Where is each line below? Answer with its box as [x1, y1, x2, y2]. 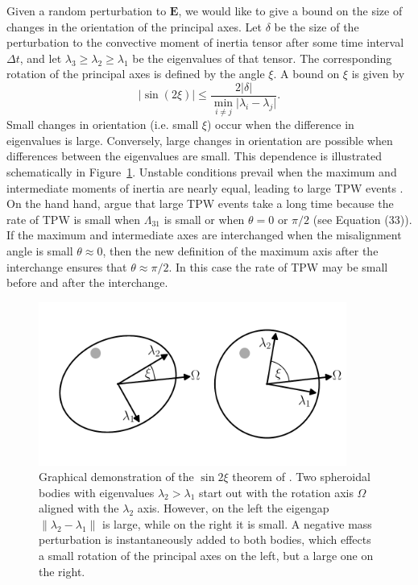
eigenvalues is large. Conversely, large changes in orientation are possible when [6, 131, 393, 148]
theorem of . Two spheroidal [232, 468, 370, 485]
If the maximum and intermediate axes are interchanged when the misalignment [6, 226, 402, 243]
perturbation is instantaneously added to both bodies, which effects [39, 531, 371, 548]
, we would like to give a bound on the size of [178, 2, 403, 19]
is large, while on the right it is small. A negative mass [102, 515, 372, 532]
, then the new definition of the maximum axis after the [102, 243, 379, 259]
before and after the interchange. [6, 274, 168, 291]
